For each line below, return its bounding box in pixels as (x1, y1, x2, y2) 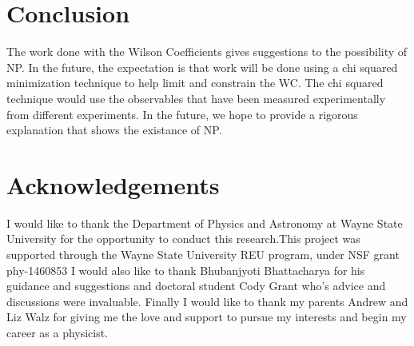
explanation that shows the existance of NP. (6, 121, 222, 138)
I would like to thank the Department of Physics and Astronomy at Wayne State (6, 214, 403, 231)
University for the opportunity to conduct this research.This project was (6, 230, 360, 247)
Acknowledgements (6, 168, 220, 201)
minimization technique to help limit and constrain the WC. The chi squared (6, 74, 384, 91)
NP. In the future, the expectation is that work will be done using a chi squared (6, 58, 398, 75)
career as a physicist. (6, 324, 109, 340)
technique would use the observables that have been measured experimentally (6, 89, 386, 106)
